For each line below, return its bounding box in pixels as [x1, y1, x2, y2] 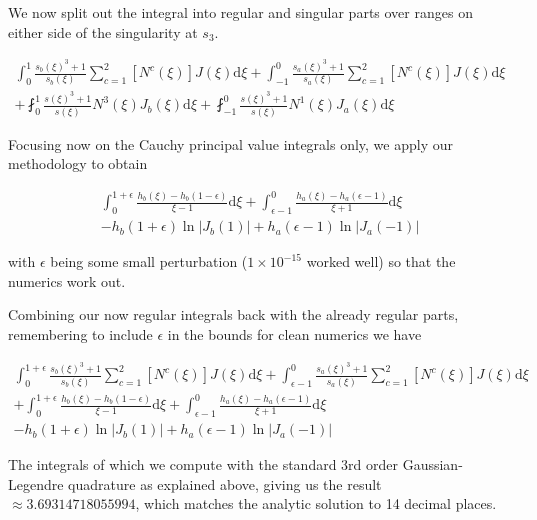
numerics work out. [8, 270, 126, 291]
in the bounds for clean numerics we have [167, 323, 422, 344]
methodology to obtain [8, 153, 148, 174]
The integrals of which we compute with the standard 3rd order [8, 454, 399, 475]
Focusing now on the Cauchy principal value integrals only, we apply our [8, 133, 454, 154]
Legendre [8, 473, 64, 494]
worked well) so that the [306, 251, 456, 272]
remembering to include [8, 323, 153, 344]
